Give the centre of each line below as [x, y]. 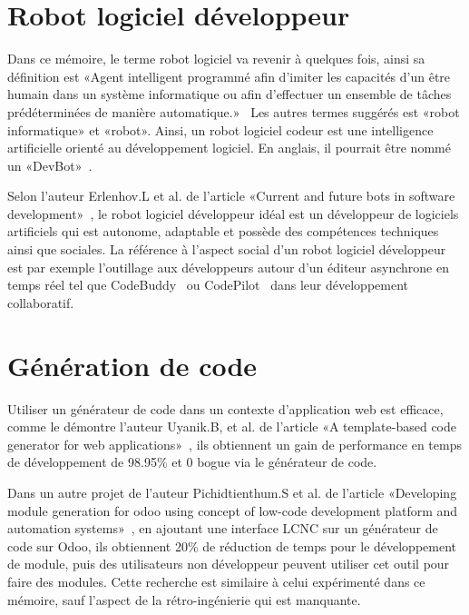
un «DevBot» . [50, 165]
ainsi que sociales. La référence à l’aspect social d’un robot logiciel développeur [227, 249]
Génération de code [132, 365]
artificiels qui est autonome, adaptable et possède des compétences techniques [223, 231]
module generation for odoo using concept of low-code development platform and [233, 510]
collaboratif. [41, 302]
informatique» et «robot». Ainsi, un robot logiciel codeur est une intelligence [220, 129]
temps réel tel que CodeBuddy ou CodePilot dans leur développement [208, 285]
